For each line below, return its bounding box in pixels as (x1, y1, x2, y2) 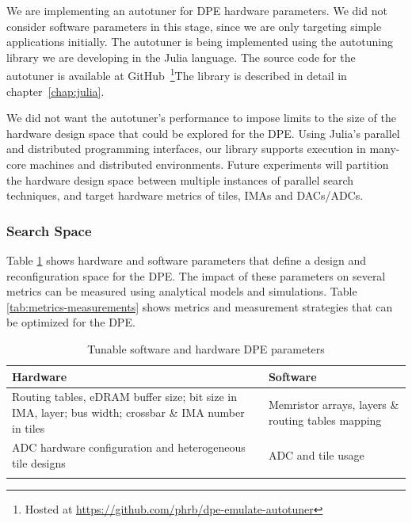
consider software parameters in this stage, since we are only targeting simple (6, 17, 382, 34)
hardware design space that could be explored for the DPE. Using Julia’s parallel (6, 124, 400, 141)
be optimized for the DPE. (6, 314, 135, 330)
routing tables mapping (268, 411, 382, 428)
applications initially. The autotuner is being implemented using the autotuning (6, 33, 394, 50)
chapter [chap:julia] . (6, 82, 105, 99)
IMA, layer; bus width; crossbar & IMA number (12, 404, 245, 420)
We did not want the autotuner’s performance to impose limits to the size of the (6, 109, 396, 126)
